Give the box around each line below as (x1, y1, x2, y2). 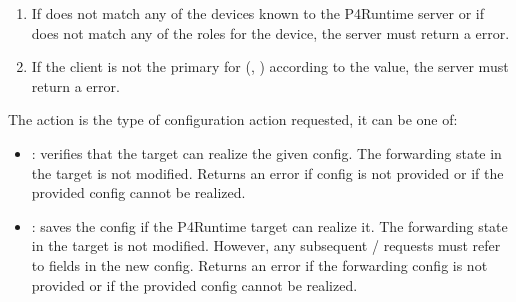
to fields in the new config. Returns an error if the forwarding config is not (31, 254, 488, 275)
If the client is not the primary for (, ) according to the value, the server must (31, 56, 509, 77)
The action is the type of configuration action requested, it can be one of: (8, 109, 458, 130)
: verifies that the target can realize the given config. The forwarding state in (31, 142, 502, 163)
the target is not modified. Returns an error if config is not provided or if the (31, 162, 504, 183)
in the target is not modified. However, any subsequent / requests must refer (31, 235, 501, 256)
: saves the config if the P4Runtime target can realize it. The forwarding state (31, 215, 508, 236)
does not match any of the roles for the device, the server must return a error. (31, 22, 510, 43)
